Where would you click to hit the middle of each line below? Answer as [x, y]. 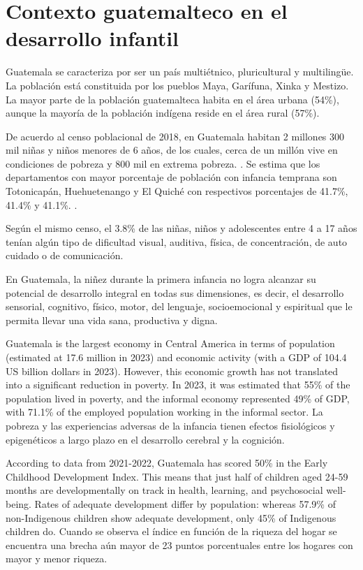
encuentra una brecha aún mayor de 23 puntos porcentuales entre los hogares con [179, 545]
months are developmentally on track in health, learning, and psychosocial [164, 490]
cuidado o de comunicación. [65, 255]
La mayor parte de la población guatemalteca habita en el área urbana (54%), [172, 99]
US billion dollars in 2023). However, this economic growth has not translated [172, 371]
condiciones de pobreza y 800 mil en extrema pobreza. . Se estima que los [163, 163]
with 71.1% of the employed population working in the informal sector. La [164, 412]
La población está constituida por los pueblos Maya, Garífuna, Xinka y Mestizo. [177, 85]
